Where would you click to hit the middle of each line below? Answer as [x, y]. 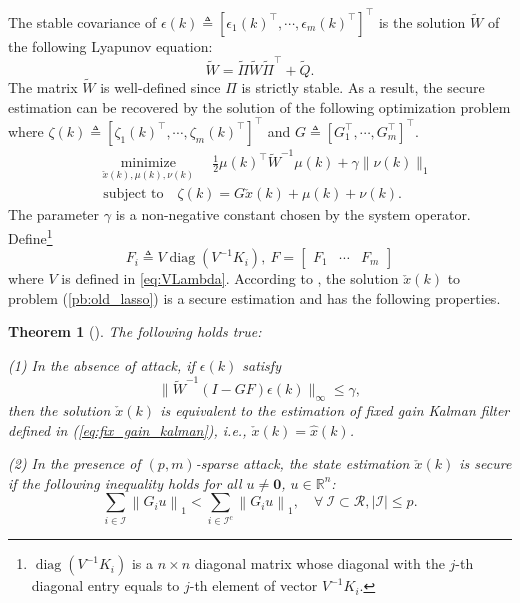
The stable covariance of [82, 21]
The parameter [54, 214]
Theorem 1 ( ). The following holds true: [135, 331]
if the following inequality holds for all [125, 482]
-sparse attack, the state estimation [302, 463]
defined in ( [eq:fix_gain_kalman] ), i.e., [127, 429]
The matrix [43, 87]
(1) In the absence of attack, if [101, 364]
